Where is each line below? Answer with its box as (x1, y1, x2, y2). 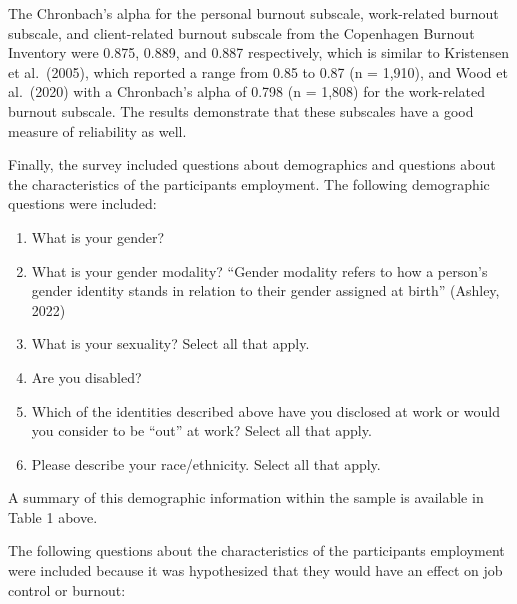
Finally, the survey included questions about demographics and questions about (8, 154, 496, 175)
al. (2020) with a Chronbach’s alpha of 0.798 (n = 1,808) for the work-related (8, 81, 486, 102)
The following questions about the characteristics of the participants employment (8, 540, 505, 561)
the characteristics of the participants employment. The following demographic (8, 173, 490, 194)
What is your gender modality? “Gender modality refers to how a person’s (31, 260, 488, 281)
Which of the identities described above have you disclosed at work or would (31, 400, 501, 421)
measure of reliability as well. (8, 120, 187, 141)
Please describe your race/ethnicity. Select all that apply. (31, 453, 381, 474)
